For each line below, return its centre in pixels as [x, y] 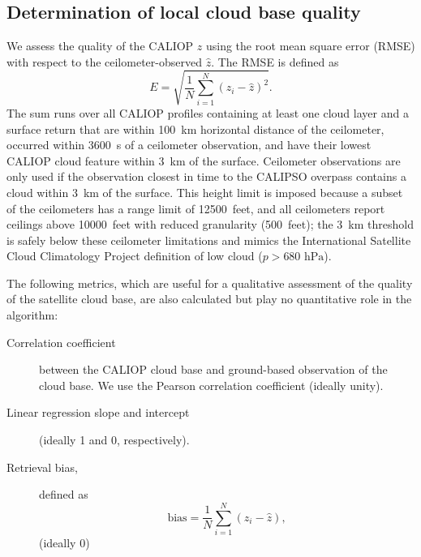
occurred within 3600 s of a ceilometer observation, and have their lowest [189, 145]
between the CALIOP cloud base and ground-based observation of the [213, 369]
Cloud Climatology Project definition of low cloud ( [135, 256]
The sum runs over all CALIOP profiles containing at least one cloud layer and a [208, 112]
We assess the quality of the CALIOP [100, 46]
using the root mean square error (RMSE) [310, 46]
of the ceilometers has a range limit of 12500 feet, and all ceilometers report [196, 208]
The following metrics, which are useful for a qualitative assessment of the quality [210, 283]
